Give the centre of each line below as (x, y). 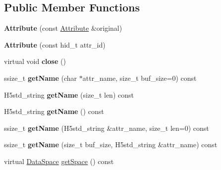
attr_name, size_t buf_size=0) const (139, 78)
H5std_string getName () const (54, 111)
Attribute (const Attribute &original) (63, 28)
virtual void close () (35, 61)
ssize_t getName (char (41, 78)
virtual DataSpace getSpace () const (59, 161)
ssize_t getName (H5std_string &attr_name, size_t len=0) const (107, 128)
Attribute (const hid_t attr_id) (55, 44)
